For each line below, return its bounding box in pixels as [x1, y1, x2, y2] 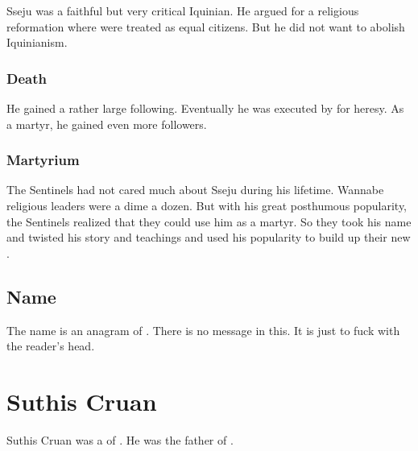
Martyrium [6, 150, 80, 170]
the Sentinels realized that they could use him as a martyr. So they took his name [6, 213, 412, 230]
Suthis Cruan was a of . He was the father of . [6, 431, 234, 448]
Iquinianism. [6, 34, 68, 51]
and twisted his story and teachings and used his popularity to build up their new [6, 229, 411, 246]
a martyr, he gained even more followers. [6, 115, 207, 132]
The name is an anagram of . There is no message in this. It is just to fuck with [6, 321, 400, 338]
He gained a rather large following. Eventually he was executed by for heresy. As [6, 100, 404, 116]
